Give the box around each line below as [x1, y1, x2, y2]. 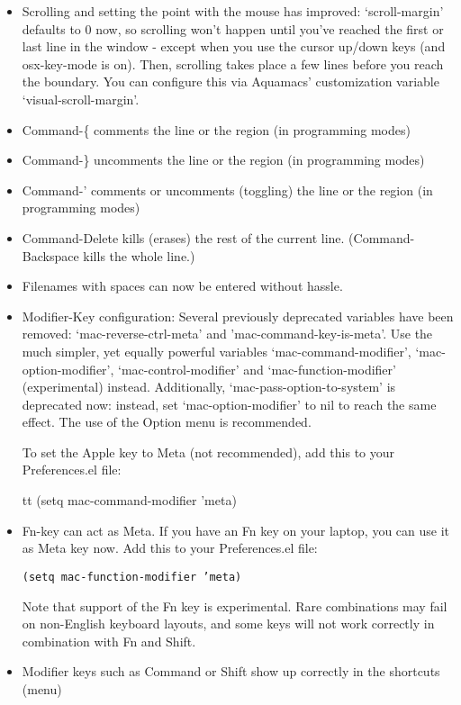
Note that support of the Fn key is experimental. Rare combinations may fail [22, 596, 447, 615]
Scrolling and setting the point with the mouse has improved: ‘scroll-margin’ [22, 2, 444, 20]
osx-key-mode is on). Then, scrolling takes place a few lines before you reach [22, 54, 444, 73]
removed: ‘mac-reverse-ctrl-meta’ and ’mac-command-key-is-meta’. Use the [22, 324, 433, 343]
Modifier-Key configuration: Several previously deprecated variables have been [22, 306, 454, 325]
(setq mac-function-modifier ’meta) [22, 570, 242, 583]
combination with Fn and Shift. [22, 631, 196, 650]
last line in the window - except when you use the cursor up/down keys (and [22, 37, 446, 56]
